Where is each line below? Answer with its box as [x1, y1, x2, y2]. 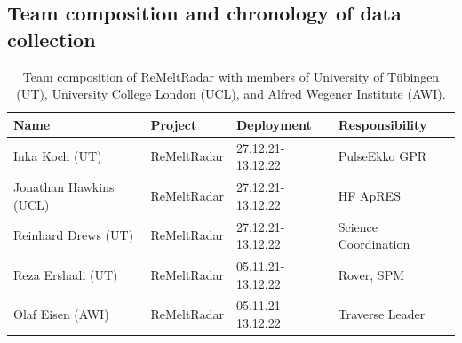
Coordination [338, 235, 410, 253]
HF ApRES [338, 186, 401, 204]
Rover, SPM [338, 265, 405, 283]
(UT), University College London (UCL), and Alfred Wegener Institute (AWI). [16, 84, 446, 103]
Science [338, 217, 378, 235]
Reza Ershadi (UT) [13, 265, 118, 283]
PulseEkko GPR [338, 147, 427, 165]
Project [150, 115, 197, 133]
